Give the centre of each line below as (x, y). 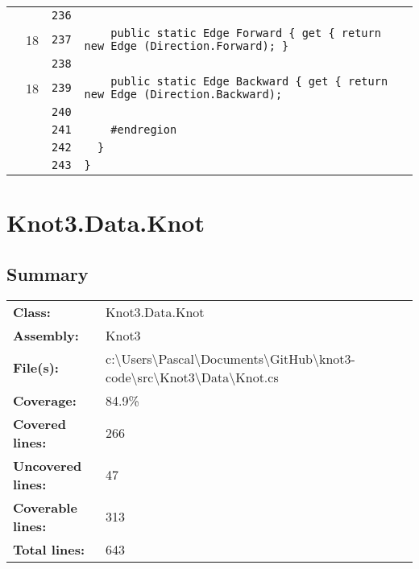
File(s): (36, 368)
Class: (32, 311)
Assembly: (46, 335)
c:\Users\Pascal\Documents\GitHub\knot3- (230, 358)
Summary (48, 273)
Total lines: (49, 549)
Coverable (45, 507)
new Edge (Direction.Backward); (183, 94)
